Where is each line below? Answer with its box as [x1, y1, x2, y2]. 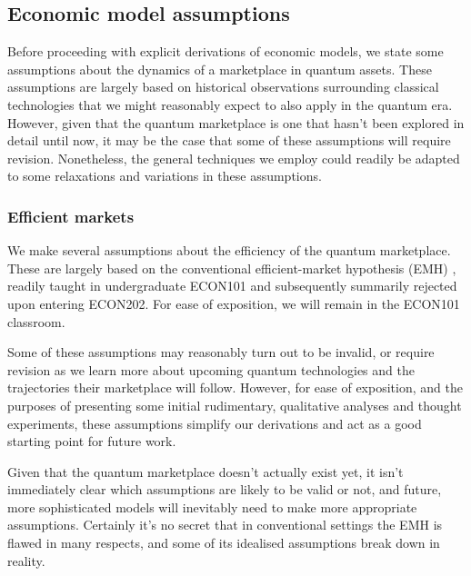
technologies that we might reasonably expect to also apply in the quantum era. [7, 94, 453, 114]
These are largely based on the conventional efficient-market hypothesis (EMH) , [7, 258, 456, 277]
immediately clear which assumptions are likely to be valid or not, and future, [7, 480, 442, 499]
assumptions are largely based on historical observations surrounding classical [7, 77, 439, 96]
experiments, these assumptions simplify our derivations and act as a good [7, 413, 422, 432]
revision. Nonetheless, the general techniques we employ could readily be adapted [7, 148, 460, 167]
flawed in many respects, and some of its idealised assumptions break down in [7, 533, 440, 552]
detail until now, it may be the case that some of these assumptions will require [7, 131, 451, 150]
